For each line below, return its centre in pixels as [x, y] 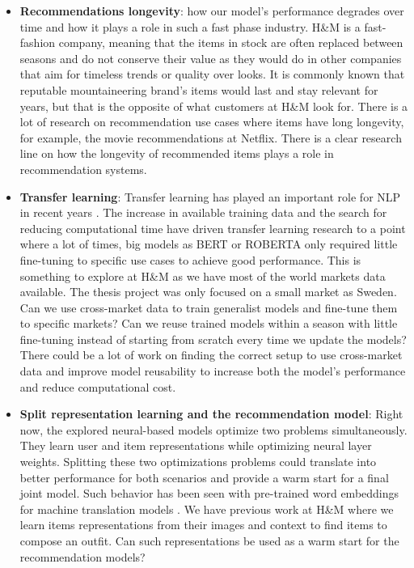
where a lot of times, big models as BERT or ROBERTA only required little [209, 244]
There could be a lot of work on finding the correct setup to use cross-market [211, 355]
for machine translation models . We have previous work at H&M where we [207, 509]
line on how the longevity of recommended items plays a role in [177, 153]
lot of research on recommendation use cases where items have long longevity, [212, 122]
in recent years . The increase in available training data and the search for [203, 212]
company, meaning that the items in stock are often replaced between [231, 42]
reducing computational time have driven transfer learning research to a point [213, 228]
